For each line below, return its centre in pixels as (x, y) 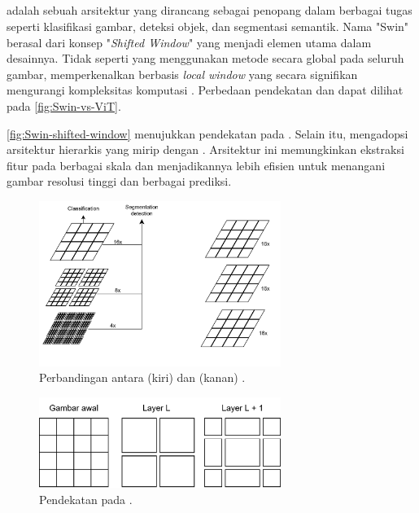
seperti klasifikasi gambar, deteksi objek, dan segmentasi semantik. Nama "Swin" (208, 26)
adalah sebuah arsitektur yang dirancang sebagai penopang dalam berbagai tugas (209, 10)
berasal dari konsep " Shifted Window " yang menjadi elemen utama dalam (189, 42)
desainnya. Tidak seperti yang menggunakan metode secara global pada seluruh (205, 58)
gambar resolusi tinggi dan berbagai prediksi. (119, 181)
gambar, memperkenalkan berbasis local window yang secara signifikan (182, 74)
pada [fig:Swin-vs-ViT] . (64, 105)
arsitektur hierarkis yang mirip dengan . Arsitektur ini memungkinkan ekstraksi (205, 149)
